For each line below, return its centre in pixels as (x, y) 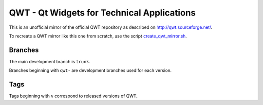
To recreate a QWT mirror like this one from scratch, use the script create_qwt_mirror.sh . (98, 36)
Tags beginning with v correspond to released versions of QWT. (73, 96)
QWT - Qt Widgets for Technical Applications (102, 13)
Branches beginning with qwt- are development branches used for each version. (90, 70)
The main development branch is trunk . (50, 61)
